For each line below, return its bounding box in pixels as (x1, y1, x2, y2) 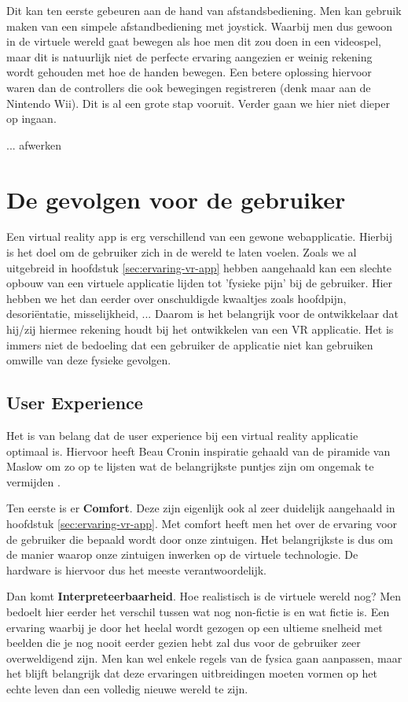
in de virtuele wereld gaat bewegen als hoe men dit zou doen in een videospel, (6, 33, 381, 50)
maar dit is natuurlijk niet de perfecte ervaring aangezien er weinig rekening (6, 48, 373, 65)
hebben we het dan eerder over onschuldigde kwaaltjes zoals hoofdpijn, (6, 290, 347, 306)
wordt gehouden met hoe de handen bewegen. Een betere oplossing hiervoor (6, 64, 372, 80)
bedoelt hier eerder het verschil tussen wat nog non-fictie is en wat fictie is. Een (6, 603, 390, 619)
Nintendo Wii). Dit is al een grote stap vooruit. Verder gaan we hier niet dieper (6, 94, 390, 111)
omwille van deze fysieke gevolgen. (6, 352, 171, 368)
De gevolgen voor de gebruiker (6, 183, 346, 215)
